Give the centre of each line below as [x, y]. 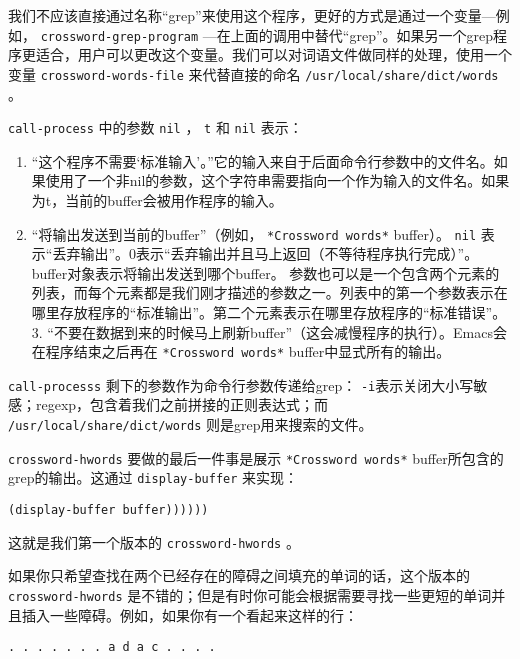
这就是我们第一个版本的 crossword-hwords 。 [154, 541]
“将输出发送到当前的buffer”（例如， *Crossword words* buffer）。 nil [254, 233]
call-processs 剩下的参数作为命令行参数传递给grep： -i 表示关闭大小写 [241, 384]
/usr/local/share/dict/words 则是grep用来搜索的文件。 [190, 424]
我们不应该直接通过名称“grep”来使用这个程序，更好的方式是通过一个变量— [252, 15]
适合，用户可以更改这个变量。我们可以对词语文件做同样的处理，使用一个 [273, 54]
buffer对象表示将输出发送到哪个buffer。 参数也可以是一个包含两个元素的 [265, 272]
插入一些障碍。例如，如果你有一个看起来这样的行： [189, 614]
